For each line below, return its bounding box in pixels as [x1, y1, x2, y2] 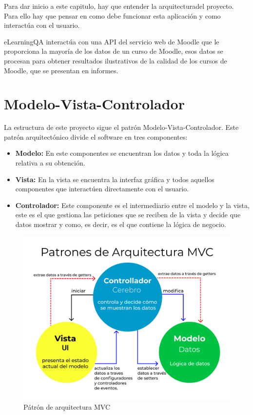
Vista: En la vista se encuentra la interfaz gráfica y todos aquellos [15, 174, 214, 184]
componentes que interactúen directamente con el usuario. [15, 184, 189, 194]
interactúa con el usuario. [4, 20, 80, 30]
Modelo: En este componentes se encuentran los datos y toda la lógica [15, 148, 229, 158]
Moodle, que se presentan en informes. [4, 65, 118, 75]
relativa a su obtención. [15, 158, 85, 168]
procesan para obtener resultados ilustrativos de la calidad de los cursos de [4, 55, 227, 65]
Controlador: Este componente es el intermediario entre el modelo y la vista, [15, 200, 250, 210]
